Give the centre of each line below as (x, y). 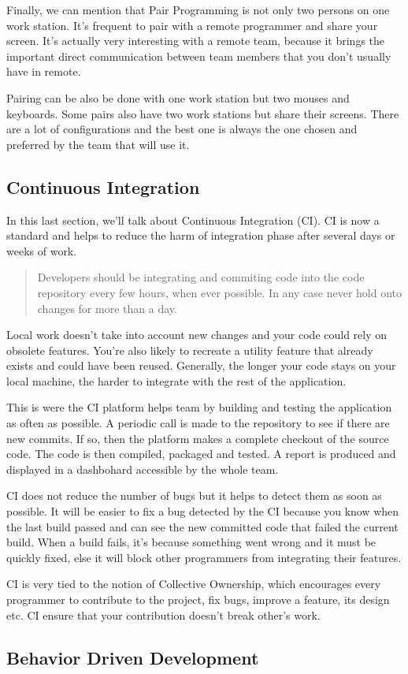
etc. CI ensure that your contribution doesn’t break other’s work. (163, 614)
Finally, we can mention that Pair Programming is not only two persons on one (198, 9)
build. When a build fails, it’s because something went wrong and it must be (191, 542)
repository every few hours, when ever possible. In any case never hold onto (220, 292)
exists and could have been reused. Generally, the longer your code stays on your (201, 365)
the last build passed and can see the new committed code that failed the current (202, 526)
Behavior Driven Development (133, 657)
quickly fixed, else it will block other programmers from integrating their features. (204, 557)
